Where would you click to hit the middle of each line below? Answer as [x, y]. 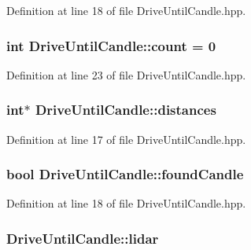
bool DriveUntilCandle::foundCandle [125, 174]
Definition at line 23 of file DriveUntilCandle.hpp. [126, 74]
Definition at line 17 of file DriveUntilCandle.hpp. [126, 139]
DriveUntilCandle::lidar [83, 238]
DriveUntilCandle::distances [125, 110]
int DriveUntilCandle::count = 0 [111, 45]
